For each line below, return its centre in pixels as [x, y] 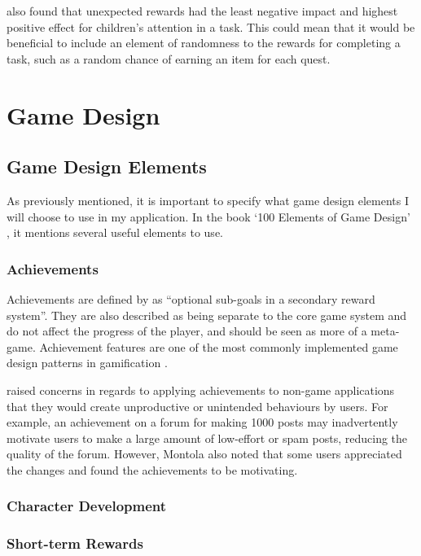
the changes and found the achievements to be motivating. [152, 469]
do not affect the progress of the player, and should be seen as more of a [187, 331]
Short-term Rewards [75, 543]
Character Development [87, 506]
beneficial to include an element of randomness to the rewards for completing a [204, 43]
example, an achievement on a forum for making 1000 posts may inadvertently [202, 422]
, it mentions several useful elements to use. [115, 232]
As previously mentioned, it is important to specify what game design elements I [208, 200]
